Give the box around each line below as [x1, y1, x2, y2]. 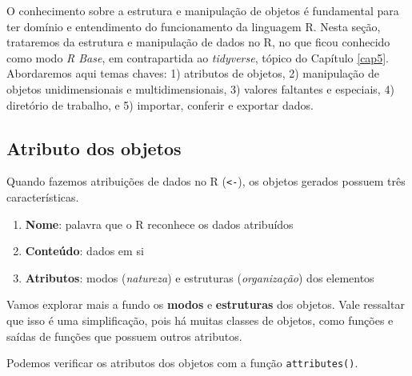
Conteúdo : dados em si [25, 242, 144, 259]
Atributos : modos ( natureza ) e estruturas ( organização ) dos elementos [25, 269, 374, 286]
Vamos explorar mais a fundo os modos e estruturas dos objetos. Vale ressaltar [6, 296, 405, 313]
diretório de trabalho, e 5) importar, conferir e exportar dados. [6, 96, 314, 113]
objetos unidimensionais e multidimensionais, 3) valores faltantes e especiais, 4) [6, 80, 394, 97]
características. [6, 189, 79, 206]
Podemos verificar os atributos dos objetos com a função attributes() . [6, 354, 358, 371]
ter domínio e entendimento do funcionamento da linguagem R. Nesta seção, [6, 18, 381, 34]
